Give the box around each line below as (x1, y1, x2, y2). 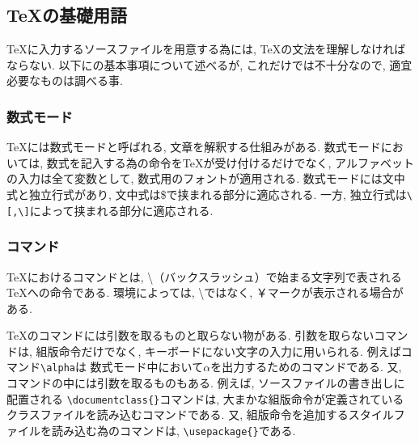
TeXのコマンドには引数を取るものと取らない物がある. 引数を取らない (6, 327, 375, 344)
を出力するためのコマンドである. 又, (210, 358, 402, 375)
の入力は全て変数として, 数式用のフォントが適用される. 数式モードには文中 (6, 170, 405, 187)
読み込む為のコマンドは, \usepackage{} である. (51, 421, 296, 438)
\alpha (40, 362, 75, 374)
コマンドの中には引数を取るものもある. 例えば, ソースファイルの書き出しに (6, 374, 405, 391)
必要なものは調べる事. (6, 72, 123, 89)
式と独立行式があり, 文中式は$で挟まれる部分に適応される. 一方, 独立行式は (6, 185, 407, 202)
